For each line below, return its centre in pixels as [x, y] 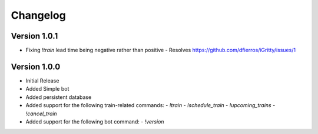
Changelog [38, 15]
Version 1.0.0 [36, 66]
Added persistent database [59, 97]
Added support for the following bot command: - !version [95, 121]
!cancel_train [41, 114]
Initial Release [42, 80]
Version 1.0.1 [34, 36]
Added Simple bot [47, 89]
